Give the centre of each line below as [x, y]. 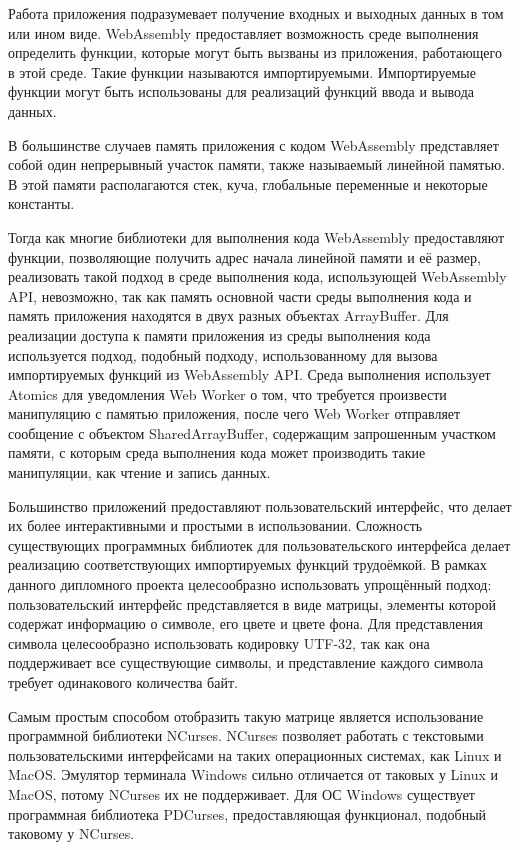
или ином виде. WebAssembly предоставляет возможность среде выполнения [243, 32]
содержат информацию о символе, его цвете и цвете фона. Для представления [245, 623]
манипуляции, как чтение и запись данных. [139, 472]
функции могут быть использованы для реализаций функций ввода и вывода [241, 91]
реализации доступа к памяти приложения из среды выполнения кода [219, 334]
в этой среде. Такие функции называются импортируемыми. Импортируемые [242, 71]
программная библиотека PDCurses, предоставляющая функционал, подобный [247, 813]
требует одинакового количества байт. [123, 682]
